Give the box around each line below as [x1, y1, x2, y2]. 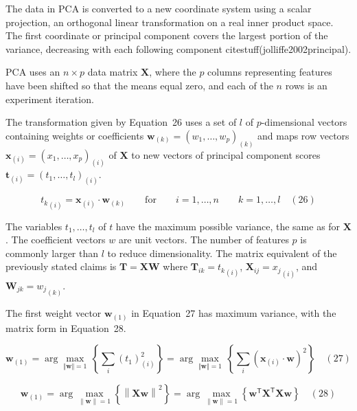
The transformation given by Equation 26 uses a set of [5, 115, 237, 129]
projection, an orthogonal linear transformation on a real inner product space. [5, 14, 334, 29]
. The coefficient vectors [5, 232, 106, 247]
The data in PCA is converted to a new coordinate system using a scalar [5, 1, 312, 15]
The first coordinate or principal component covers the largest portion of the [5, 28, 328, 43]
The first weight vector [5, 306, 102, 320]
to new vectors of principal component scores [131, 147, 321, 162]
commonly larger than [5, 245, 99, 260]
